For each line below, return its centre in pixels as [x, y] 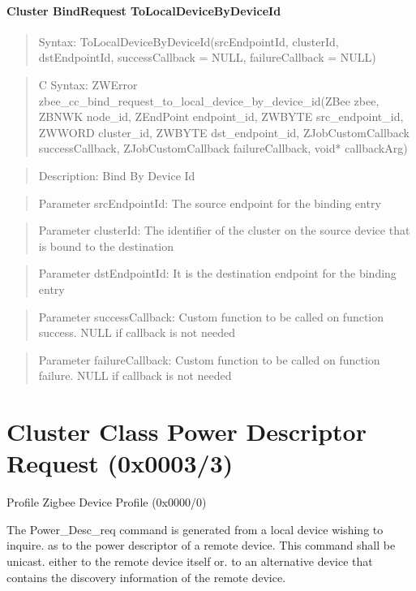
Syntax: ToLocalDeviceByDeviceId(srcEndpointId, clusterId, [189, 41]
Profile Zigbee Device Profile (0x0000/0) [107, 502]
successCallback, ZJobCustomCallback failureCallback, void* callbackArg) [223, 148]
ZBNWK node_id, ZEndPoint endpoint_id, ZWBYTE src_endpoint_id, [221, 116]
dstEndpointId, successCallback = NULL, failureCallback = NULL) [207, 57]
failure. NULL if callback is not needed [135, 375]
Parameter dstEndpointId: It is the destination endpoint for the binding [217, 273]
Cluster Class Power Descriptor [187, 431]
